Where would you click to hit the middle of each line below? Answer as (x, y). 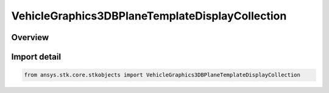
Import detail (36, 57)
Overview (30, 37)
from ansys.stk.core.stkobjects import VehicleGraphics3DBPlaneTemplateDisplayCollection (162, 75)
